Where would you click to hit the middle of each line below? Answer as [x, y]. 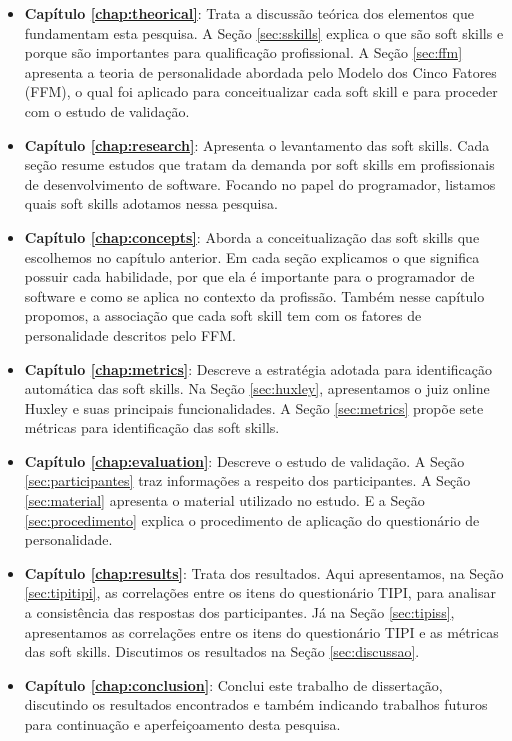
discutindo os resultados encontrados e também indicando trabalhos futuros [256, 704]
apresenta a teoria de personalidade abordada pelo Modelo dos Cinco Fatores [260, 71]
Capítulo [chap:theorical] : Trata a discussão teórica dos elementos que [249, 13]
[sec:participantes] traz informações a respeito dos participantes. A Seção [247, 480]
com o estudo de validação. [107, 110]
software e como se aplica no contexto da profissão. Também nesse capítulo [254, 295]
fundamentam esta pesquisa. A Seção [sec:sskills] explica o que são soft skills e [264, 32]
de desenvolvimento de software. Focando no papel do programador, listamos [260, 183]
